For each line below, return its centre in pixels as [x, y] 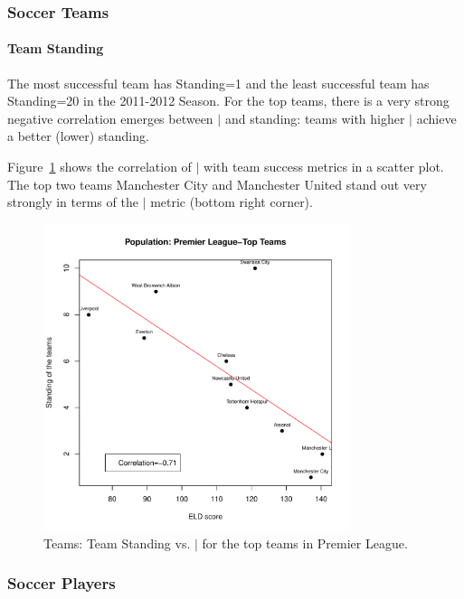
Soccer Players [62, 583]
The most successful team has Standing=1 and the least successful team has [218, 83]
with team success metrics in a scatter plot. [324, 167]
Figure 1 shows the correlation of [99, 167]
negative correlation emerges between [110, 118]
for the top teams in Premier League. [305, 543]
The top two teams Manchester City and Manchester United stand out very [217, 184]
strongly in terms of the [73, 202]
